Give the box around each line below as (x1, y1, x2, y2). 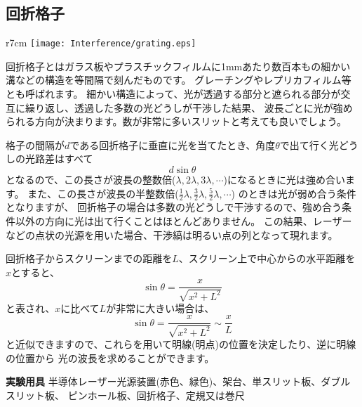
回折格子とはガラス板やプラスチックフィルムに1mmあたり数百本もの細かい (6, 58, 351, 73)
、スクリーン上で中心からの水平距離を (178, 251, 356, 266)
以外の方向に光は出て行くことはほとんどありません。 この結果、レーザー (15, 214, 352, 228)
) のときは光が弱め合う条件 (231, 186, 356, 200)
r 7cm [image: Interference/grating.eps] (6, 35, 196, 50)
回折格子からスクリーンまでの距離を (6, 251, 173, 266)
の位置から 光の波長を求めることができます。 (6, 350, 215, 365)
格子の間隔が (6, 137, 65, 152)
